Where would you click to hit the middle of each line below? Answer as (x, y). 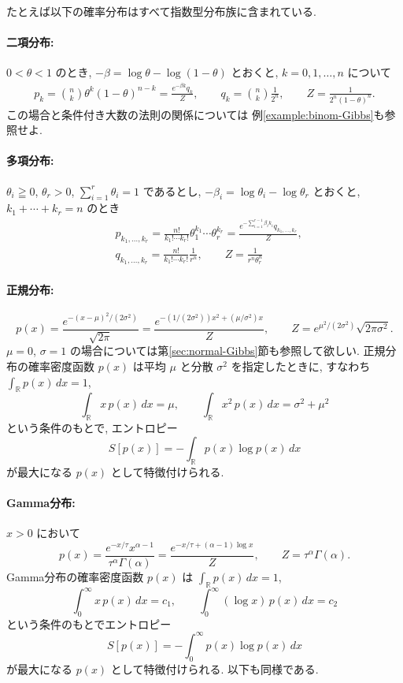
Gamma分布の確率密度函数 (75, 576)
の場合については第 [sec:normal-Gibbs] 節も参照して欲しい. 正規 (227, 351)
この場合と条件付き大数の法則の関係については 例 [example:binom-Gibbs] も (196, 114)
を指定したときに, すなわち (301, 366)
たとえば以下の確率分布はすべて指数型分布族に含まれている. (161, 11)
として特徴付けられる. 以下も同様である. (214, 668)
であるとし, (172, 190)
